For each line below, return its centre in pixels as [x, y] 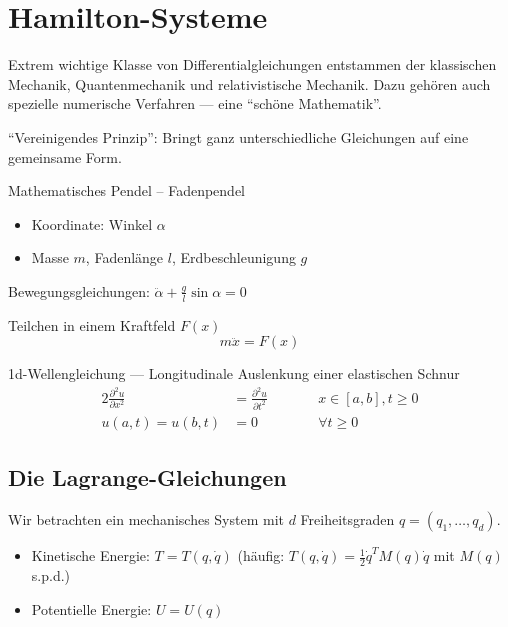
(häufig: [261, 555]
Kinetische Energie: [90, 555]
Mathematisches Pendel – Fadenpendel [126, 190]
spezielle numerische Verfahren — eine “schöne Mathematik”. [195, 103]
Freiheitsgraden [347, 519]
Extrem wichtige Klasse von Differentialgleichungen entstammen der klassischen [252, 64]
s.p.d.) [51, 574]
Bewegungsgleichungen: [79, 290]
